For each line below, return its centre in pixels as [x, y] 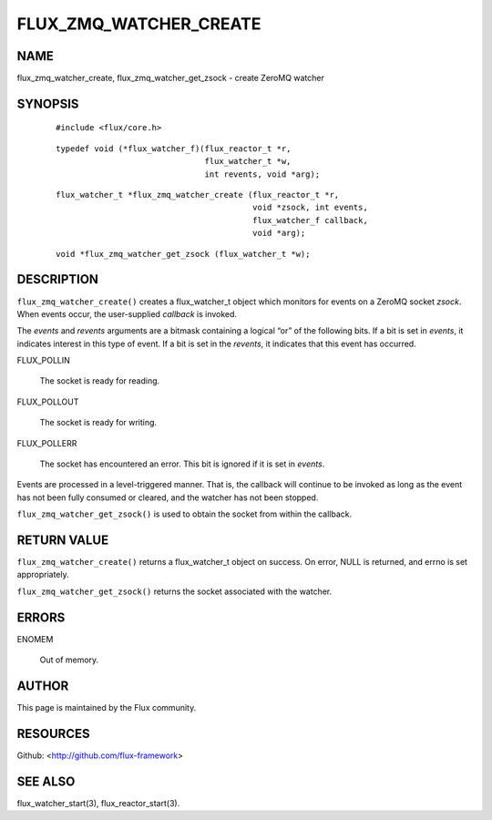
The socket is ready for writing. [98, 423]
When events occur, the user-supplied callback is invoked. [127, 313]
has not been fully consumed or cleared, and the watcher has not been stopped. [168, 497]
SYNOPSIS [48, 103]
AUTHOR [43, 686]
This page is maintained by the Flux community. [107, 708]
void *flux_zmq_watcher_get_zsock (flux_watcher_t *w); [183, 254]
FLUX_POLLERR [47, 443]
